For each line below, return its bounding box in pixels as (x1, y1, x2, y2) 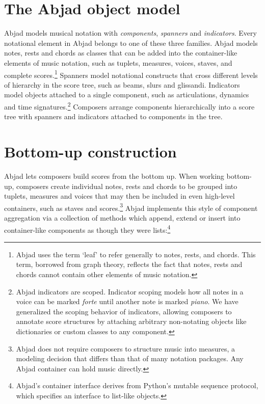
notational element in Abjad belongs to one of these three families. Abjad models (4, 37, 258, 48)
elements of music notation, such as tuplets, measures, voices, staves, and (4, 57, 232, 68)
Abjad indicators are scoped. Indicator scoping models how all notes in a (16, 286, 244, 297)
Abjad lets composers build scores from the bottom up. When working (4, 170, 224, 181)
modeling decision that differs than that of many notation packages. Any (16, 353, 244, 364)
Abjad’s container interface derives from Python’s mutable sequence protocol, (16, 380, 258, 391)
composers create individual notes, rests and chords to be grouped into (16, 180, 237, 191)
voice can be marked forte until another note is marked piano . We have (16, 296, 238, 307)
